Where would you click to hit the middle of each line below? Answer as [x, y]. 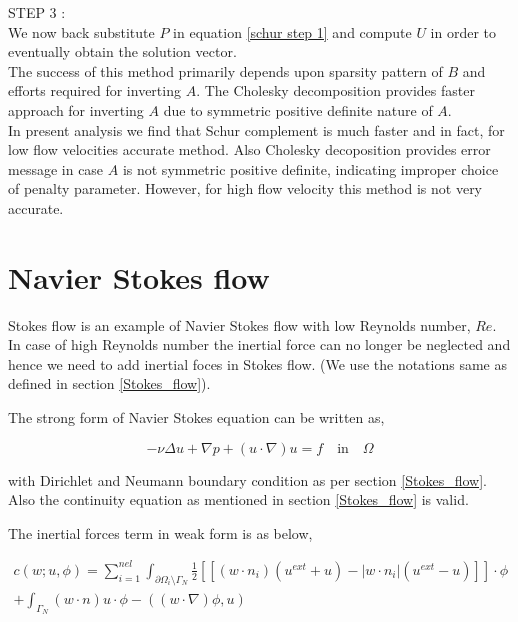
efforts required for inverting [94, 90]
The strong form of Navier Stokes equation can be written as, [196, 417]
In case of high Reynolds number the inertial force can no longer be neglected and [259, 344]
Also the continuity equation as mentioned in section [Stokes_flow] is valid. [238, 499]
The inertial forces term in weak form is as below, [160, 532]
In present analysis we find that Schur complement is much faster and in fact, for [256, 129]
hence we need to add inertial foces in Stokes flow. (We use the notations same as [257, 363]
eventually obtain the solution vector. [122, 51]
